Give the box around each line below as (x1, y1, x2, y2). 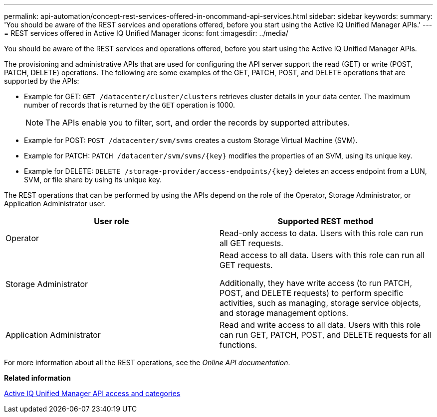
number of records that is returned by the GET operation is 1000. (24, 101, 235, 109)
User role (94, 216, 129, 226)
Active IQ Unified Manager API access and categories (4, 389, 181, 398)
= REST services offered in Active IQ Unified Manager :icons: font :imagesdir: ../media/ (4, 29, 288, 37)
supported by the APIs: (4, 77, 79, 85)
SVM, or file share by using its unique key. (24, 175, 162, 184)
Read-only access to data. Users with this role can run (219, 228, 424, 238)
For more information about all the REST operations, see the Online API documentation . (4, 358, 290, 367)
